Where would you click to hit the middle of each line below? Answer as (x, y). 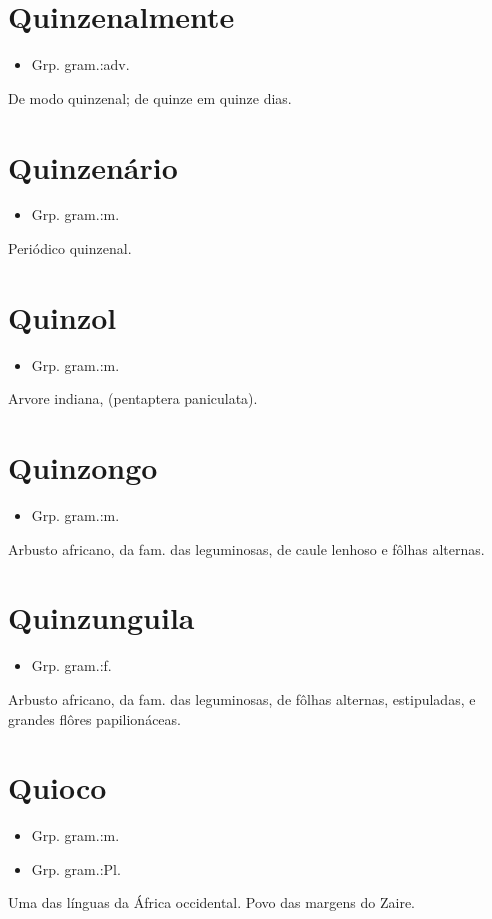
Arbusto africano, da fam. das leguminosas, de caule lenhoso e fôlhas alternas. (246, 548)
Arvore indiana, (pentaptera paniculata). (133, 398)
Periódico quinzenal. (70, 248)
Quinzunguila (101, 617)
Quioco (57, 787)
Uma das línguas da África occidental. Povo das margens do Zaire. (211, 902)
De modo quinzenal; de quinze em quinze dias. (150, 97)
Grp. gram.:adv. (80, 64)
